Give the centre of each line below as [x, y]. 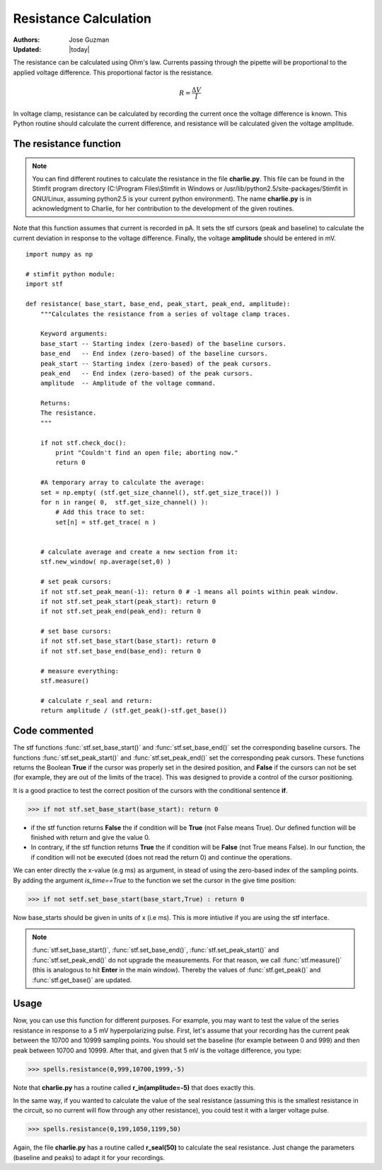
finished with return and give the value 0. [91, 838]
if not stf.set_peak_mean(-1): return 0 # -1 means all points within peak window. [190, 591]
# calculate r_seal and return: [96, 701]
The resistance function [67, 144]
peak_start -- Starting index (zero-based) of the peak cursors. [156, 364]
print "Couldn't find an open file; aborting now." [147, 453]
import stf [45, 284]
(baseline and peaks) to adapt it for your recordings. [89, 1157]
